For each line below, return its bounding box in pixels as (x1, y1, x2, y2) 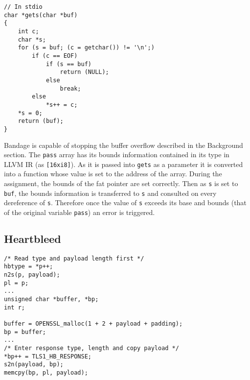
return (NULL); (60, 69, 109, 76)
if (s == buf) (45, 60, 91, 68)
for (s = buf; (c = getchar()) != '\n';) (18, 44, 155, 51)
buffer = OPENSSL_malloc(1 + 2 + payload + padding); (4, 320, 183, 328)
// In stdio (4, 3, 43, 10)
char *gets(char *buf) (4, 11, 78, 19)
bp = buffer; (4, 328, 46, 335)
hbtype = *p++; (4, 263, 53, 270)
